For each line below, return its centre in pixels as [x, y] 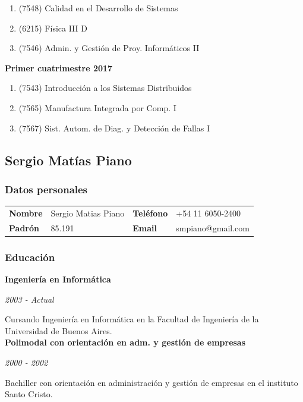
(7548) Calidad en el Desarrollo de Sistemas [98, 8]
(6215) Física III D [53, 28]
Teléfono [150, 213]
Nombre [26, 213]
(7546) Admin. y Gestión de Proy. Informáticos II [109, 48]
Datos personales [46, 189]
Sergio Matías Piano [68, 160]
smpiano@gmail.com [213, 227]
